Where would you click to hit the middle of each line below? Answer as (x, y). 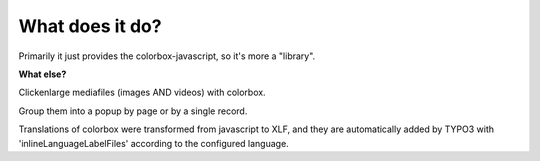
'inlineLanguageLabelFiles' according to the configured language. (153, 143)
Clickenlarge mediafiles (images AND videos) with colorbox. (142, 92)
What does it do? (90, 26)
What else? (42, 74)
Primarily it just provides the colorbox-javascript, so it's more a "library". (167, 56)
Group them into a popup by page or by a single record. (133, 111)
